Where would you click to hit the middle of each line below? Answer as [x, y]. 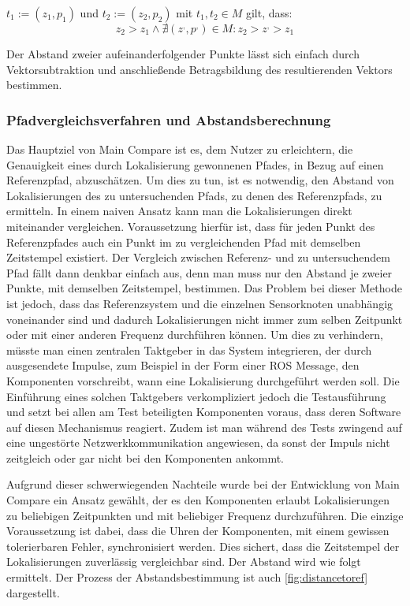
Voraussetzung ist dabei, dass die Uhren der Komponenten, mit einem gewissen [198, 531]
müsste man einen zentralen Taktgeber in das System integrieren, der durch [189, 349]
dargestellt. [33, 592]
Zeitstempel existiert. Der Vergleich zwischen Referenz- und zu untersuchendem [198, 257]
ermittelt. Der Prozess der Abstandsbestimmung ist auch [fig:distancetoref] [187, 577]
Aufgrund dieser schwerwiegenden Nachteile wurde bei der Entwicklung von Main [203, 484]
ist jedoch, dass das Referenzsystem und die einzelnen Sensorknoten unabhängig [200, 303]
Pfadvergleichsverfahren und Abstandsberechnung [169, 119]
